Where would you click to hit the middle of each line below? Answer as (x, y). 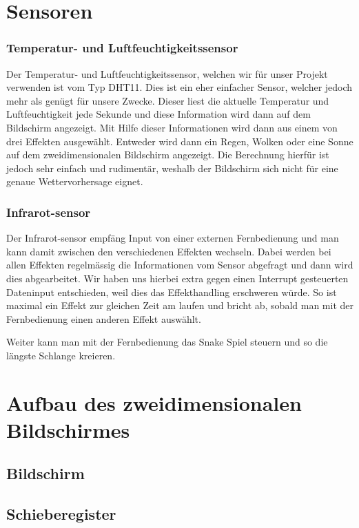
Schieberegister (61, 514)
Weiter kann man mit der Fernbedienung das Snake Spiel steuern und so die (167, 342)
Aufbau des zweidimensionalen (154, 402)
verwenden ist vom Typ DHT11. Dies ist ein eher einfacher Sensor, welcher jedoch (179, 87)
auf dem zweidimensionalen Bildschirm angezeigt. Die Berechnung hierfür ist (168, 155)
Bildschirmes (68, 429)
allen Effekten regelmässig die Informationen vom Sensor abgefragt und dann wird (180, 265)
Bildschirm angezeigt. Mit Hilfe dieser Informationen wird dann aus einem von (172, 127)
